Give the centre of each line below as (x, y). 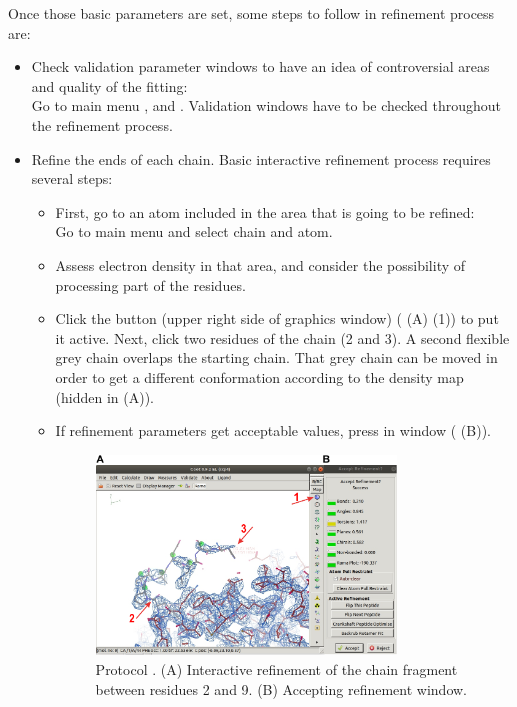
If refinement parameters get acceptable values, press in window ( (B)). (273, 430)
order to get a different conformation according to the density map (259, 376)
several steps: (72, 178)
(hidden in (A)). (105, 396)
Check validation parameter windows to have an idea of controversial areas (260, 66)
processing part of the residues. (150, 284)
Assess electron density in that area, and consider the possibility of (260, 264)
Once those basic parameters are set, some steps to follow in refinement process (251, 13)
